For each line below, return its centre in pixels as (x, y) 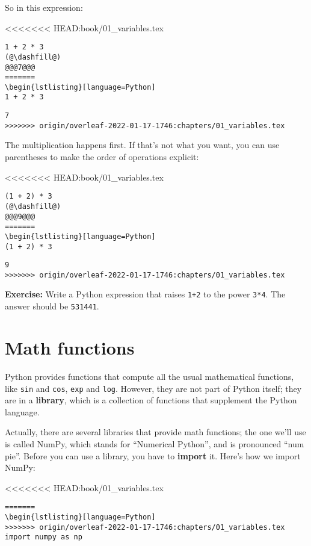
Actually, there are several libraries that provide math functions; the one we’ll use (155, 432)
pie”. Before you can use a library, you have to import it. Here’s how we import (153, 455)
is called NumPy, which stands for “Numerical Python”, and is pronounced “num (155, 443)
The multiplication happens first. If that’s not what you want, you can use (142, 145)
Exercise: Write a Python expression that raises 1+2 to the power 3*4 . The (145, 294)
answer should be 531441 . (52, 306)
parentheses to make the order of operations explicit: (102, 157)
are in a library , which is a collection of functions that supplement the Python (151, 400)
